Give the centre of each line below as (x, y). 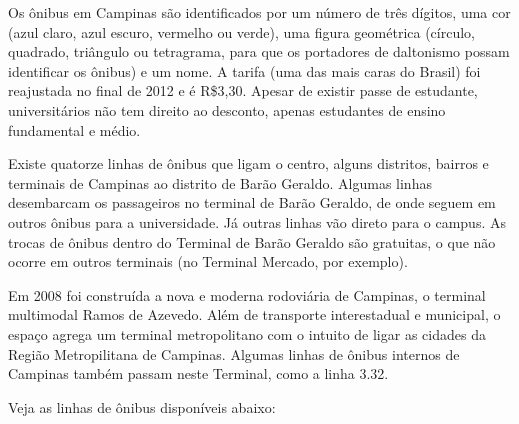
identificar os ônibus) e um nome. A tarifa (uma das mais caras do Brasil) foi (244, 70)
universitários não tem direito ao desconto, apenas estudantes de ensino (227, 109)
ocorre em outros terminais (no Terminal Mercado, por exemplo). (208, 261)
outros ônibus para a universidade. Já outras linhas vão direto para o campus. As (257, 221)
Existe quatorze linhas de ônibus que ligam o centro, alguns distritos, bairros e (248, 163)
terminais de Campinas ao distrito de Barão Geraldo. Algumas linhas (220, 182)
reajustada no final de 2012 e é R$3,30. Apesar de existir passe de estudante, (243, 90)
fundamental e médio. (74, 129)
